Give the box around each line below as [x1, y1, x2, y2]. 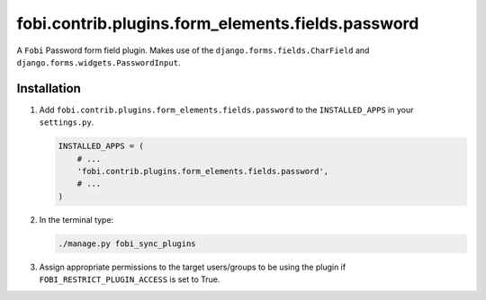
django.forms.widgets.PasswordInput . [16, 57, 181, 67]
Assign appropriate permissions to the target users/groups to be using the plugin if [39, 261, 346, 272]
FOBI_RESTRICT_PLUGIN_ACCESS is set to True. [39, 274, 220, 285]
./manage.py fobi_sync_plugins [58, 238, 197, 249]
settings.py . [39, 117, 94, 128]
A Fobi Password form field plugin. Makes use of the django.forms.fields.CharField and [16, 45, 370, 56]
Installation [16, 81, 81, 96]
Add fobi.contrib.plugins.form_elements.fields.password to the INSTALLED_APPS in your [39, 104, 414, 115]
